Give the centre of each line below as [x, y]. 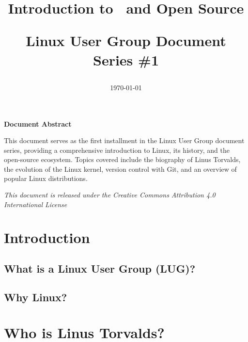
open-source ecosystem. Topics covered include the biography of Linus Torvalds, [122, 159]
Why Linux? [36, 297]
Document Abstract [38, 124]
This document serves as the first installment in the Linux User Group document [124, 140]
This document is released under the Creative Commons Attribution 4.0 [110, 194]
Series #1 [126, 59]
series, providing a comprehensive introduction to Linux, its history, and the [117, 150]
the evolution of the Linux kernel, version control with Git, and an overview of [120, 169]
